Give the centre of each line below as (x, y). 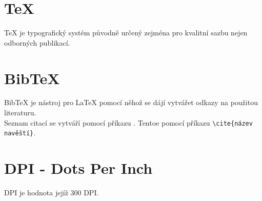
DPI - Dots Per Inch (78, 168)
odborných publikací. (37, 42)
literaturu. (20, 113)
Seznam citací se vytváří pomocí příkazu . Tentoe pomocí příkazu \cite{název (128, 122)
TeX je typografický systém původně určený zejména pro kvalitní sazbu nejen (126, 33)
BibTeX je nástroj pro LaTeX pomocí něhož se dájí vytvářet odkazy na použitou (131, 102)
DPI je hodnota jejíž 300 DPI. (52, 193)
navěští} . (20, 133)
